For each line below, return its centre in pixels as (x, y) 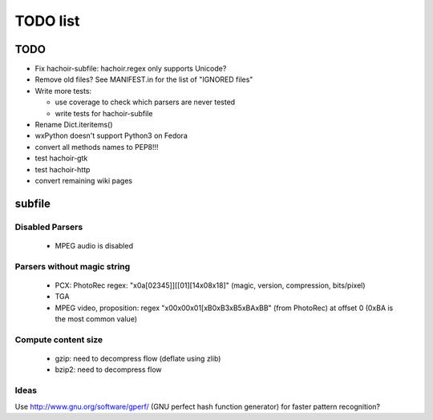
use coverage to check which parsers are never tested (145, 102)
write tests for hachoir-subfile (104, 113)
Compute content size (59, 339)
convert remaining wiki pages (83, 180)
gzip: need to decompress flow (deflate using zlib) (138, 359)
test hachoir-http (63, 169)
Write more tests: (63, 91)
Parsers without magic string (73, 266)
